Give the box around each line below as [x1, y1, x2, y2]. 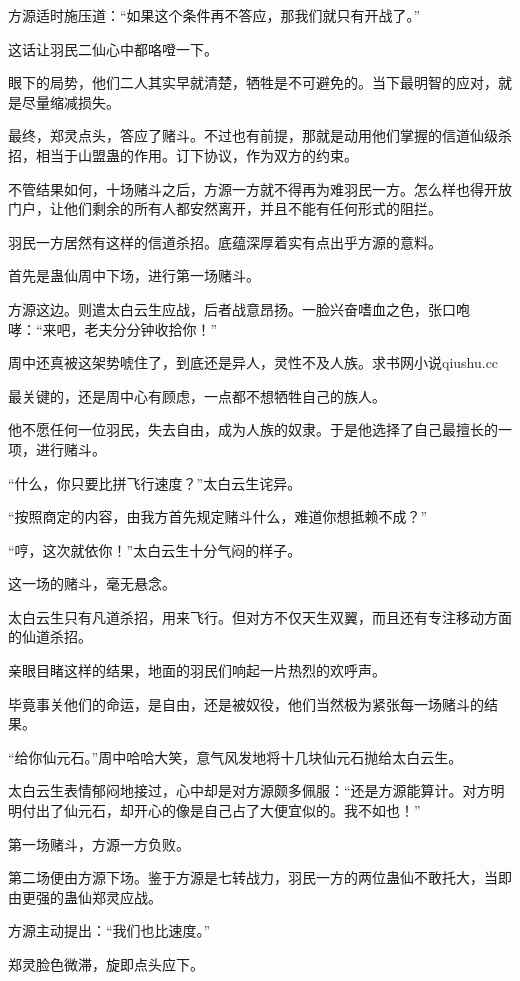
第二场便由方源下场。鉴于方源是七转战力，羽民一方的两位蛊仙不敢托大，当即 [8, 867, 512, 888]
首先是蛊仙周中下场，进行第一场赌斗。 [8, 265, 260, 286]
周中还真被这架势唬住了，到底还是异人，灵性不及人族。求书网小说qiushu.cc [8, 352, 499, 373]
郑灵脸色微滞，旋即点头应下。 [8, 954, 204, 974]
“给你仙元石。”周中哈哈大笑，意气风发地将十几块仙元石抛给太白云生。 [8, 746, 463, 767]
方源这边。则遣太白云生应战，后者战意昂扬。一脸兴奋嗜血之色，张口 [8, 298, 456, 319]
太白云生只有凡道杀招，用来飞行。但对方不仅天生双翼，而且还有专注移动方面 [8, 606, 512, 627]
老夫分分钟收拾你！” [84, 318, 218, 339]
